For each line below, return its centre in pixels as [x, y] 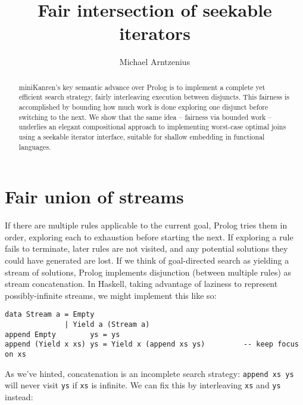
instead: [19, 396]
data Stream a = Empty [50, 315]
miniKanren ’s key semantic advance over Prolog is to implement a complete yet [142, 87]
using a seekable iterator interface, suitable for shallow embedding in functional [142, 136]
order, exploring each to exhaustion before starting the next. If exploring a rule [149, 236]
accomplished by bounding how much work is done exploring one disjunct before [143, 107]
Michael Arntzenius [155, 62]
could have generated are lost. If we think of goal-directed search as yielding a [147, 260]
